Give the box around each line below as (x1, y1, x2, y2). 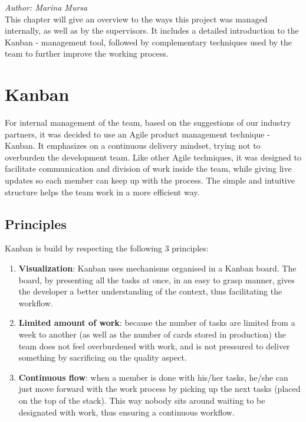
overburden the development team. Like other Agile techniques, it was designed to (5, 151, 301, 163)
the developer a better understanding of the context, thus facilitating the (18, 285, 282, 297)
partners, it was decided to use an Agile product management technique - (5, 127, 270, 140)
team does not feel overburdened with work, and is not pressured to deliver (18, 339, 290, 352)
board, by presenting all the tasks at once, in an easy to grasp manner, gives (18, 273, 295, 286)
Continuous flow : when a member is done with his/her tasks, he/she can (18, 371, 288, 383)
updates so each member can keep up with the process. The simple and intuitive (5, 174, 295, 187)
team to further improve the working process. (5, 47, 169, 60)
